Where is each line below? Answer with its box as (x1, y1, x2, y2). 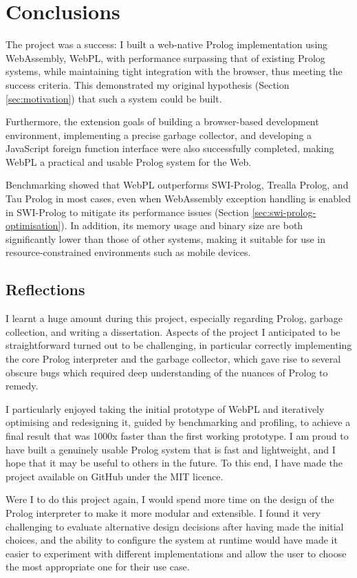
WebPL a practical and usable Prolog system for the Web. (6, 154, 252, 169)
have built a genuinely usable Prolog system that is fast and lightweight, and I (6, 442, 336, 456)
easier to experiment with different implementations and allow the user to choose (6, 546, 347, 560)
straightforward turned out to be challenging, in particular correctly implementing (6, 338, 352, 352)
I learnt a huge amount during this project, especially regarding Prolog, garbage (6, 311, 343, 325)
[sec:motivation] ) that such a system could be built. (6, 91, 222, 105)
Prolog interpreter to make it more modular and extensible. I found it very (6, 505, 321, 520)
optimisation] (6, 218, 61, 233)
